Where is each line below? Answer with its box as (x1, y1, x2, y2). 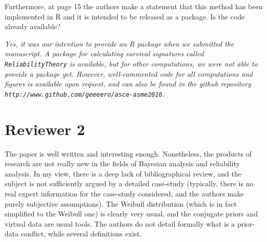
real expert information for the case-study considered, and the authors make (5, 188, 244, 199)
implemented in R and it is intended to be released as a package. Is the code (5, 11, 245, 21)
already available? (5, 21, 60, 32)
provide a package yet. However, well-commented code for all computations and (5, 68, 253, 79)
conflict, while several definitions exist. (20, 228, 142, 239)
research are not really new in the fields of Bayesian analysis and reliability (5, 158, 240, 169)
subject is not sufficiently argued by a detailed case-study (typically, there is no (5, 178, 254, 189)
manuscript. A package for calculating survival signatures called (5, 48, 204, 59)
